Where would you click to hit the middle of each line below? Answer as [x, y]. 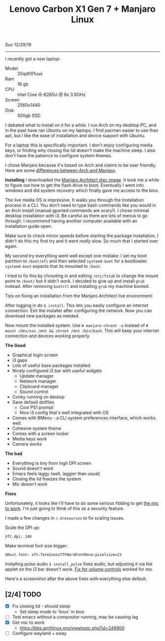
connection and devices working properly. [48, 336]
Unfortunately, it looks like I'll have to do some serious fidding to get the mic [82, 503]
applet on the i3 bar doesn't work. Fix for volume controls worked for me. [79, 569]
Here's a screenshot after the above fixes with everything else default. [76, 579]
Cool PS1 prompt [36, 407]
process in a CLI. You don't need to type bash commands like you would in [81, 205]
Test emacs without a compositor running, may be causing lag [75, 617]
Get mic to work [28, 623]
